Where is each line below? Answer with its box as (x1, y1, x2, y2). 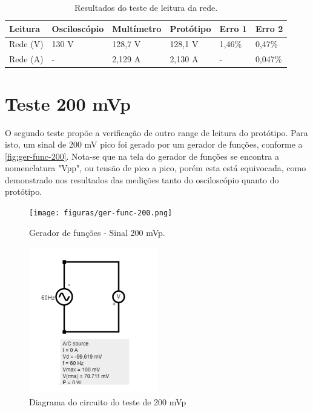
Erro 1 (219, 22, 247, 34)
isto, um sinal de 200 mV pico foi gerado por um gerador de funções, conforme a (5, 138, 303, 151)
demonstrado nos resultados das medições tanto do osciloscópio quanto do (5, 173, 279, 186)
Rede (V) (9, 38, 44, 50)
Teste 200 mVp (5, 91, 131, 116)
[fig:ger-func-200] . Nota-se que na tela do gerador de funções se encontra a (5, 149, 280, 162)
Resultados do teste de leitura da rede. (74, 1, 218, 13)
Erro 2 (255, 22, 283, 34)
